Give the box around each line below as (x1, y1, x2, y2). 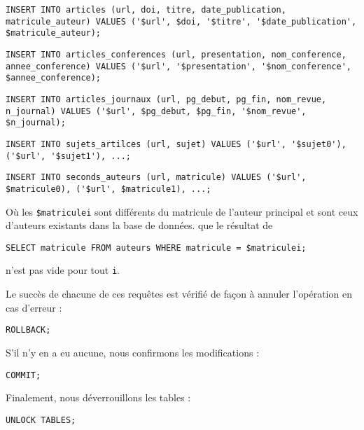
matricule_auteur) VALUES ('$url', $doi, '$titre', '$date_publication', (6, 16, 357, 27)
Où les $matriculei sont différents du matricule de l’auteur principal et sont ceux (6, 204, 358, 219)
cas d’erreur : (6, 300, 62, 314)
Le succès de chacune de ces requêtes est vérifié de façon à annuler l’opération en (6, 286, 352, 301)
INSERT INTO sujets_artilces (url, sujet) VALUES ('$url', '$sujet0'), (6, 139, 346, 149)
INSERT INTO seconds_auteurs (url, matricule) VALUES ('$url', (6, 172, 307, 183)
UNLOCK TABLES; (6, 415, 76, 425)
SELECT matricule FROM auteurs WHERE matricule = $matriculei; (6, 242, 307, 253)
